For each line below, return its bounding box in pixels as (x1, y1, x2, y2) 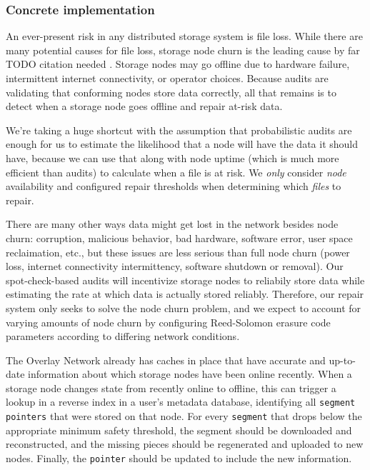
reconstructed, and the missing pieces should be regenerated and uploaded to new (6, 436, 364, 451)
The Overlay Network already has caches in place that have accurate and (6, 352, 326, 367)
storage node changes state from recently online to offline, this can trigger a (6, 380, 336, 395)
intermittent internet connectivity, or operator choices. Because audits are (6, 71, 329, 85)
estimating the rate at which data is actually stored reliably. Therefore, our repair (6, 286, 364, 301)
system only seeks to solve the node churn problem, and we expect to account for (6, 300, 361, 315)
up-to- (329, 352, 356, 367)
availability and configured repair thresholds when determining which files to (6, 179, 341, 194)
